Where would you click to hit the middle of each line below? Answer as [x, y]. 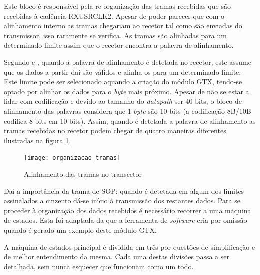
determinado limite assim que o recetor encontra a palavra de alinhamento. [119, 45]
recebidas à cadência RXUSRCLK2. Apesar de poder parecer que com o [114, 16]
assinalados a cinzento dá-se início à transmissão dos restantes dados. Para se [122, 201]
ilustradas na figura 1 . [38, 140]
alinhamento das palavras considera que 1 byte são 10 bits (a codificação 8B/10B [128, 111]
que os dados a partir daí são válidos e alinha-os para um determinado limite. [123, 72]
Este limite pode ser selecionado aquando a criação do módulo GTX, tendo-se [123, 82]
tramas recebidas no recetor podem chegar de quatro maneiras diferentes [115, 131]
